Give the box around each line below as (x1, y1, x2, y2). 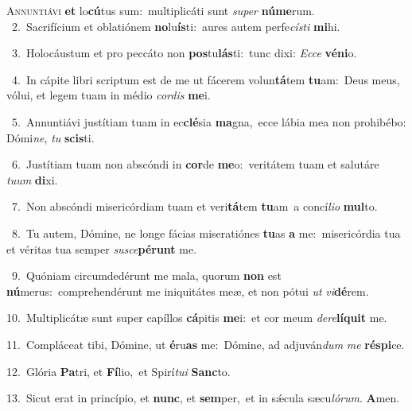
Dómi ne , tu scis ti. (6, 129, 95, 145)
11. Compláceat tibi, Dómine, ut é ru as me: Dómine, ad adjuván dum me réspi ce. (6, 335, 405, 352)
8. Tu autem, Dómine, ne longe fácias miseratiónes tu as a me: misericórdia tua (11, 224, 401, 241)
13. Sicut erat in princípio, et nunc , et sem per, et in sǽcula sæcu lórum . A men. (6, 390, 400, 406)
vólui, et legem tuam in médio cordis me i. (6, 87, 211, 103)
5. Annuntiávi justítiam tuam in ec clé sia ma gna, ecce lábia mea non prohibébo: (11, 113, 406, 130)
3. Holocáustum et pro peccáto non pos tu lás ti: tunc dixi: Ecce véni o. (11, 45, 357, 61)
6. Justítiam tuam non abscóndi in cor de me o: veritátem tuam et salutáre (11, 156, 379, 173)
